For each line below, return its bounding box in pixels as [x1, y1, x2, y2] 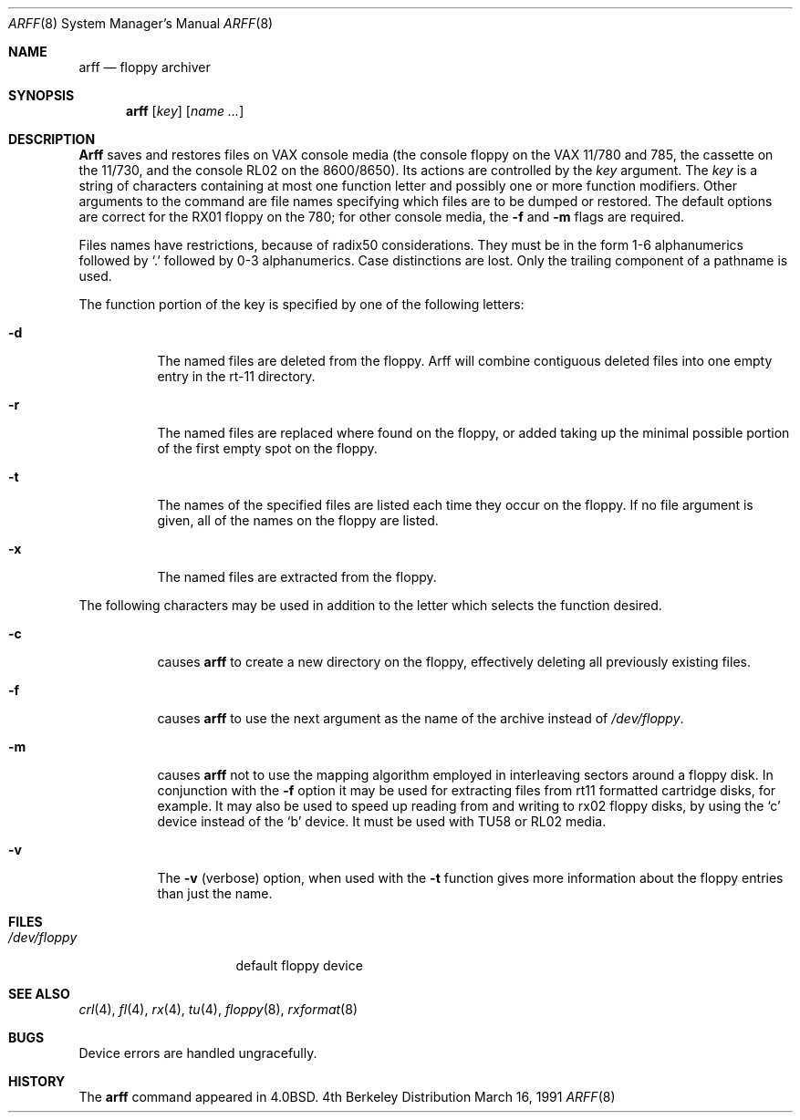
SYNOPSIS [8, 88, 75, 103]
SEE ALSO [8, 986, 70, 1001]
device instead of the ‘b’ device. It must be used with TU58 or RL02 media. [157, 814, 607, 829]
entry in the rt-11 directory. [157, 368, 316, 384]
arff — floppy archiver [78, 59, 211, 75]
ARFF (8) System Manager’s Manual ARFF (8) [8, 16, 274, 31]
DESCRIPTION [8, 131, 96, 147]
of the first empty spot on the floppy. [157, 441, 378, 456]
